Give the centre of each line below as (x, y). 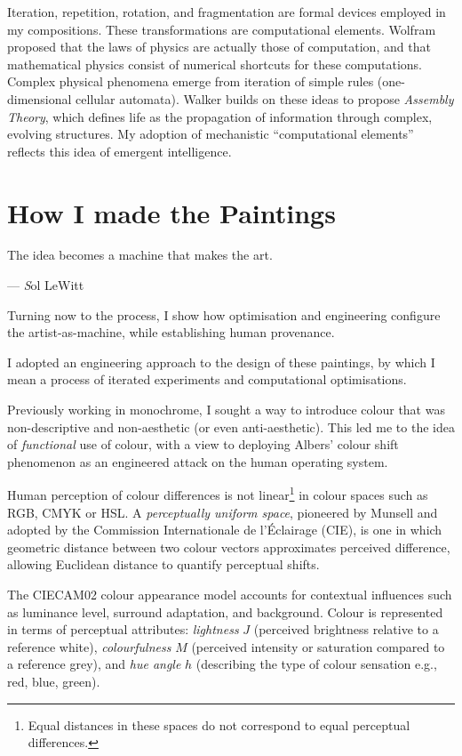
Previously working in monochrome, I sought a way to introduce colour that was (226, 410)
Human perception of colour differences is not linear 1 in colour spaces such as (218, 494)
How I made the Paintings (171, 212)
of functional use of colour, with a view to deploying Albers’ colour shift (203, 444)
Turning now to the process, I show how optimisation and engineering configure (224, 314)
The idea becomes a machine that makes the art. (140, 255)
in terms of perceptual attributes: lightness (123, 629)
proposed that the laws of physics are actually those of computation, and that (219, 47)
